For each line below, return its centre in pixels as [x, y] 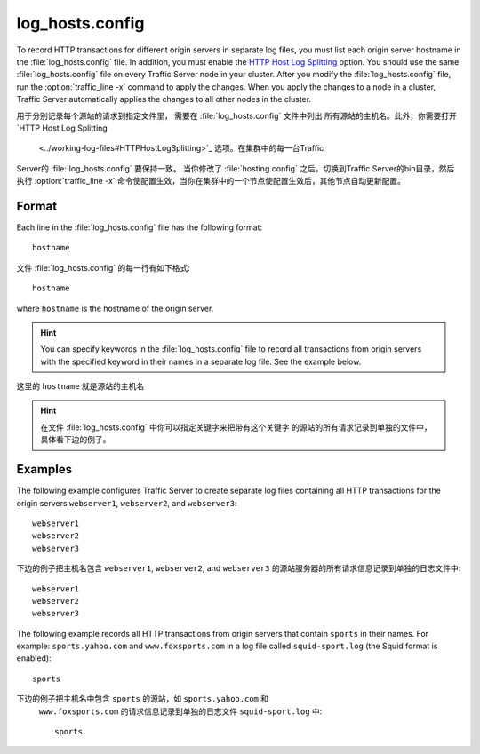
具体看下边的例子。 [76, 440]
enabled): [34, 658]
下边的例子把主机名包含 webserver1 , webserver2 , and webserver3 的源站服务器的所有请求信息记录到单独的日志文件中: [239, 568]
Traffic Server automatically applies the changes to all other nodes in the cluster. [164, 99]
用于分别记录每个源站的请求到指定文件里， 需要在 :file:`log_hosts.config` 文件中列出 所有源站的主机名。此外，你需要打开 [236, 115]
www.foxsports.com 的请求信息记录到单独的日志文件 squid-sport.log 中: [180, 711]
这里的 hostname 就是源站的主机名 [80, 386]
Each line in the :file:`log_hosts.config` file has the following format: [139, 227]
